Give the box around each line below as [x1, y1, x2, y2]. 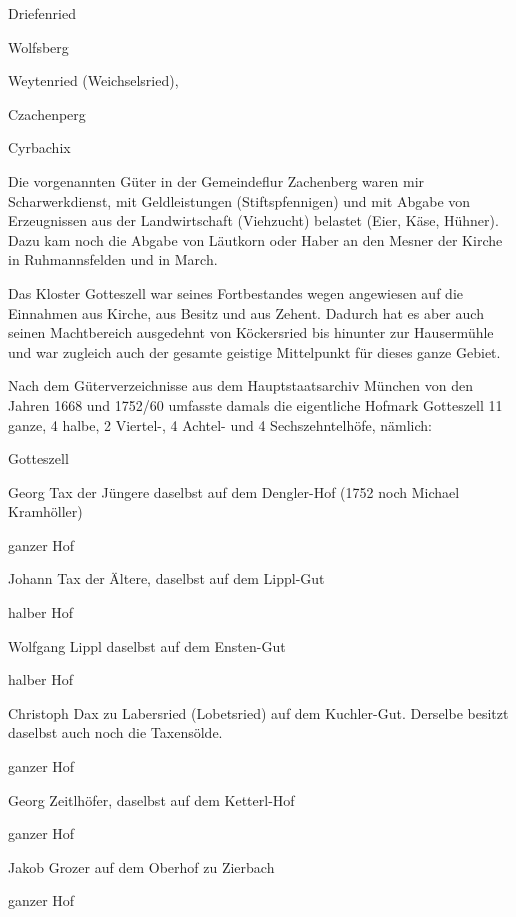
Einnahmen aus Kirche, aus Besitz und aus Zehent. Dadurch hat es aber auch [8, 302, 484, 323]
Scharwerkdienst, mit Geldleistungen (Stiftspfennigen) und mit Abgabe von [8, 190, 471, 211]
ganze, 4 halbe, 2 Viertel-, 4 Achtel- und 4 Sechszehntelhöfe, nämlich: [8, 414, 432, 435]
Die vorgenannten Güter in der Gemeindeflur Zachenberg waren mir [8, 170, 425, 191]
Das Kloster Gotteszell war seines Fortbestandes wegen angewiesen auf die [8, 282, 463, 303]
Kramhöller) [8, 501, 83, 522]
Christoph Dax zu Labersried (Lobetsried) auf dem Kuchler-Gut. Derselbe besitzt [8, 702, 509, 723]
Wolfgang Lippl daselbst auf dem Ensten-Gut [8, 635, 286, 656]
